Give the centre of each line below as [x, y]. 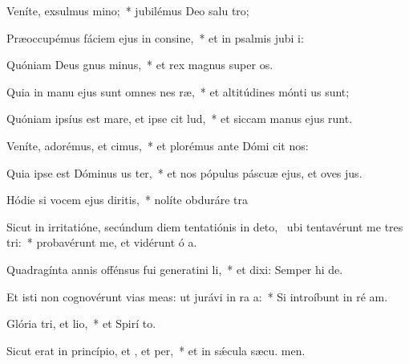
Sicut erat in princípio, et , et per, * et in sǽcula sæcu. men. [156, 350]
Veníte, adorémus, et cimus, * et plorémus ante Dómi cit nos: [158, 145]
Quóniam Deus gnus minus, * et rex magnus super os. [140, 65]
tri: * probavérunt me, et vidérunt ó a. [102, 242]
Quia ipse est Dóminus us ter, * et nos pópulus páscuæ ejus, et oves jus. [184, 172]
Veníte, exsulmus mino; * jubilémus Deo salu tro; [128, 10]
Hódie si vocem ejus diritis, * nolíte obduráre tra [128, 200]
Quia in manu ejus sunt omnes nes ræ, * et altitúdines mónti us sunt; [178, 91]
